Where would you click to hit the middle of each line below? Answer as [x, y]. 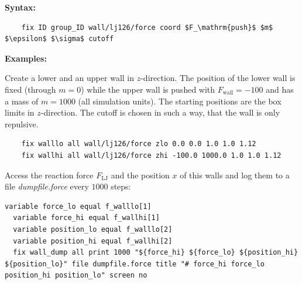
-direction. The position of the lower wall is [218, 78]
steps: [121, 186]
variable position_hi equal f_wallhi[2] [93, 241]
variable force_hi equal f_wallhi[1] [86, 218]
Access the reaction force [49, 175]
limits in [20, 112]
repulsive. [22, 124]
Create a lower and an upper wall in [70, 78]
